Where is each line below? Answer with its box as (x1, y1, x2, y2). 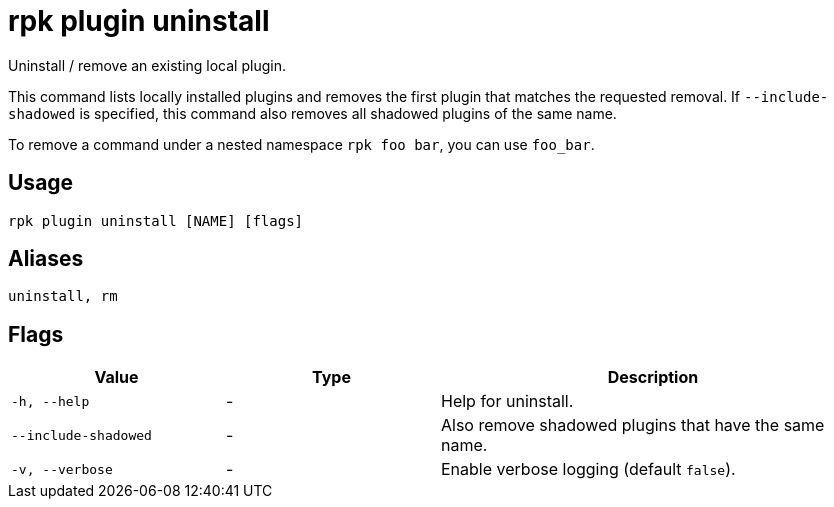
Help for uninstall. (441, 391, 574, 412)
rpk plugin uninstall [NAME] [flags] (8, 212, 304, 229)
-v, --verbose (11, 461, 113, 477)
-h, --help (11, 393, 90, 409)
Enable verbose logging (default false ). (441, 459, 736, 480)
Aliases (8, 246, 84, 272)
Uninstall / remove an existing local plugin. (8, 56, 286, 74)
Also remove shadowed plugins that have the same (441, 415, 825, 436)
